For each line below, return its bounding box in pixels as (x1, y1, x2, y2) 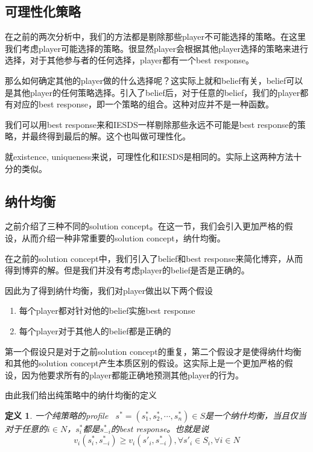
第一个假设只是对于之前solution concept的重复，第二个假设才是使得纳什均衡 (5, 345, 302, 357)
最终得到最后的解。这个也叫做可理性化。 (30, 130, 191, 142)
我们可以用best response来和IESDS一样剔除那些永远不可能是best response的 (5, 118, 297, 130)
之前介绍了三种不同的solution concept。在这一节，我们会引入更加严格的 (5, 220, 285, 232)
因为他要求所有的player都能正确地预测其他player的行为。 (21, 368, 244, 381)
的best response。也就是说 (110, 422, 209, 434)
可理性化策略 (5, 2, 81, 21)
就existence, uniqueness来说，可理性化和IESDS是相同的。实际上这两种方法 (5, 150, 294, 162)
